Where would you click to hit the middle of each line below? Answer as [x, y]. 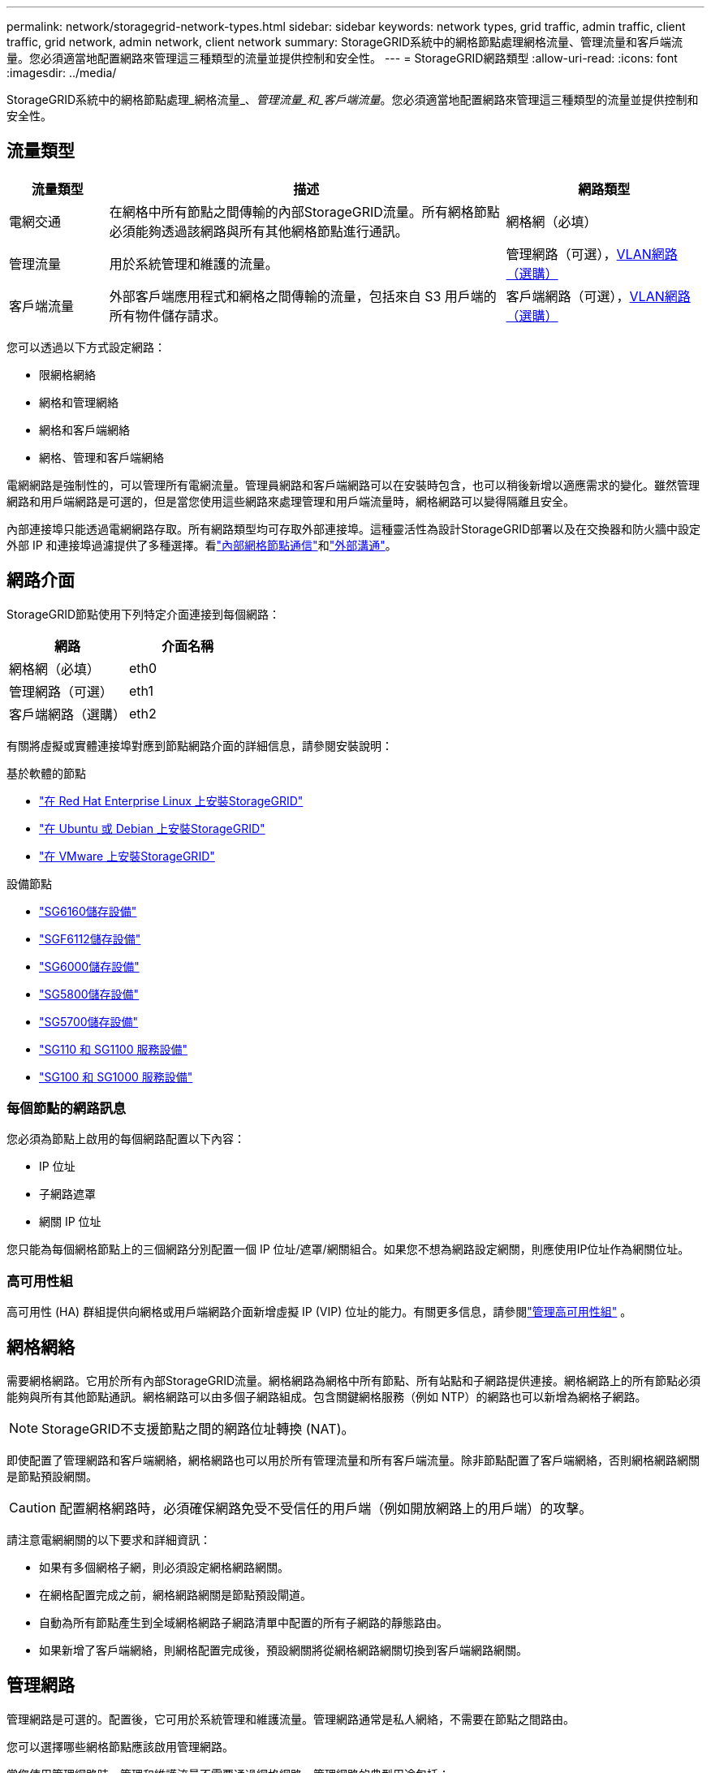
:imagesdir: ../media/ [62, 73]
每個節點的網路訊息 [67, 1109]
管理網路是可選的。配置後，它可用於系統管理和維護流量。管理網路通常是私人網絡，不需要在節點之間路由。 [291, 1719]
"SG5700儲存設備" [89, 1021]
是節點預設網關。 [52, 1477]
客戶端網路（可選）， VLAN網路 [598, 296]
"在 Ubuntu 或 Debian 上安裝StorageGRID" [152, 828]
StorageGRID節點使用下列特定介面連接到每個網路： [144, 614]
